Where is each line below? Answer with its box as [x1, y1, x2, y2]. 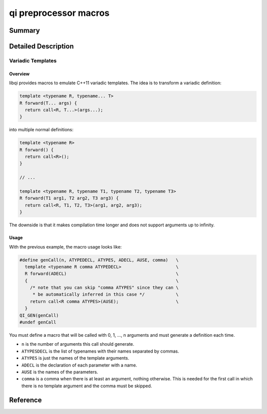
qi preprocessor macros [9, 7, 110, 18]
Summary [9, 26, 40, 35]
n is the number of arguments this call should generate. [21, 341, 134, 347]
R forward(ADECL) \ [25, 271, 179, 277]
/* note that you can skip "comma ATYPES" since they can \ [30, 285, 179, 291]
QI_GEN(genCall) [19, 312, 59, 318]
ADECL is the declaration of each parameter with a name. [21, 362, 137, 368]
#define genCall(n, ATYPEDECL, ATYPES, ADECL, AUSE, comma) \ [19, 257, 179, 262]
